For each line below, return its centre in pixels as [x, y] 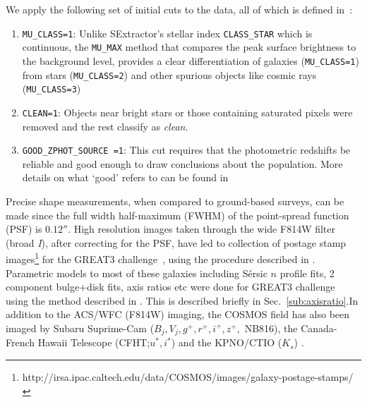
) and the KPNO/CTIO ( [227, 342]
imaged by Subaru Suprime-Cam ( [80, 328]
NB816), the [271, 328]
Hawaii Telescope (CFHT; [94, 342]
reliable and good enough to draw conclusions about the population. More [182, 163]
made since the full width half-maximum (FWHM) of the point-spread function [178, 215]
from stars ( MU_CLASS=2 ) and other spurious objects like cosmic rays [169, 74]
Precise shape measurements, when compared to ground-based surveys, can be [175, 201]
